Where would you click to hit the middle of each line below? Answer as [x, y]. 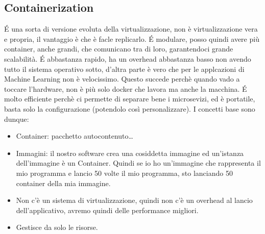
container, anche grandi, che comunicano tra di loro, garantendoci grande [119, 49]
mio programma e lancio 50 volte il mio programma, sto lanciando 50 [124, 173]
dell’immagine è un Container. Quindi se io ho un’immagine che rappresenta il [138, 163]
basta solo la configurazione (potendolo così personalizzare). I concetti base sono [130, 108]
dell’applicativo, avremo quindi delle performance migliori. [107, 210]
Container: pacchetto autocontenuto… [75, 136]
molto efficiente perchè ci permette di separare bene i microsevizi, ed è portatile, [130, 99]
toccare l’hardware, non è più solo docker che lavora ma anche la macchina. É [126, 88]
